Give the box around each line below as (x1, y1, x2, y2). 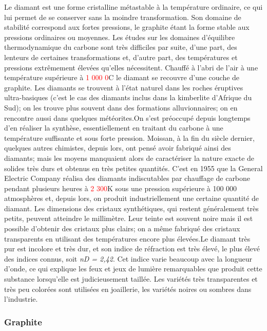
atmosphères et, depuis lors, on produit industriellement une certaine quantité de (4, 193, 259, 204)
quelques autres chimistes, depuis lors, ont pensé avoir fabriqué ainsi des (4, 142, 231, 153)
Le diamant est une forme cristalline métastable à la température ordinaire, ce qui (4, 2, 263, 12)
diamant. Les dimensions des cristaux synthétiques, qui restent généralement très (4, 203, 259, 213)
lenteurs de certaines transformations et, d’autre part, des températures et (4, 51, 238, 62)
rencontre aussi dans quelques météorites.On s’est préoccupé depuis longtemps (4, 112, 251, 123)
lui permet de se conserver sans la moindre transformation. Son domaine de (4, 11, 241, 22)
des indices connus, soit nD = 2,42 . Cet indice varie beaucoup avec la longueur (4, 253, 252, 264)
